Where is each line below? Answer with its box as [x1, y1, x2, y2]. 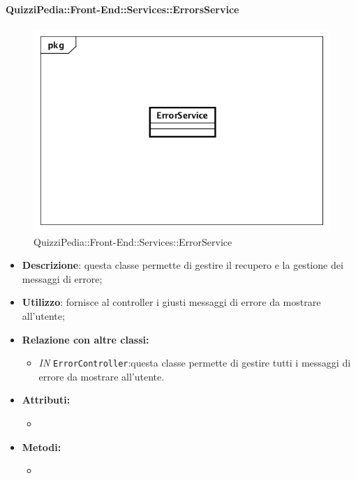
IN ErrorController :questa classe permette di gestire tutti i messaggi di [38, 355, 351, 370]
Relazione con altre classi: [22, 332, 149, 346]
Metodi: [22, 439, 61, 454]
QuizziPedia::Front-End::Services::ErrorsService [6, 1, 239, 16]
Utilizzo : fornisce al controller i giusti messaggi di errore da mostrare [22, 295, 321, 309]
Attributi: [22, 392, 71, 407]
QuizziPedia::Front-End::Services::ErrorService [34, 234, 232, 249]
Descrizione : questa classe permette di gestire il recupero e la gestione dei [22, 258, 343, 272]
